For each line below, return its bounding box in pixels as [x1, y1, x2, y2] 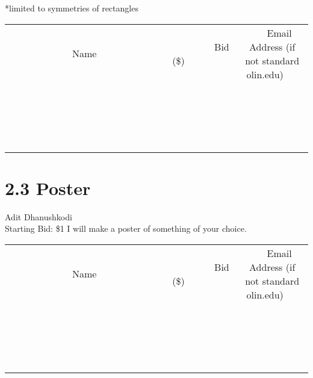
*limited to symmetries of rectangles [5, 2, 138, 14]
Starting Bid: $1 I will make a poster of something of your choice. [5, 222, 247, 235]
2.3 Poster [5, 175, 91, 200]
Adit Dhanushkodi [5, 210, 72, 223]
